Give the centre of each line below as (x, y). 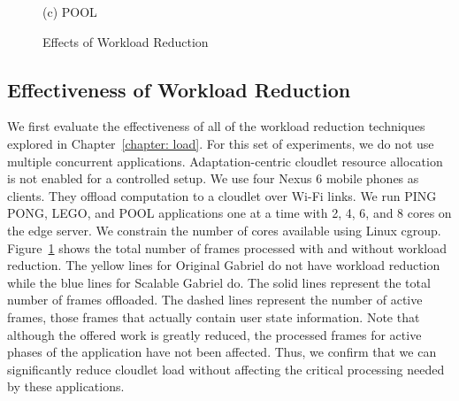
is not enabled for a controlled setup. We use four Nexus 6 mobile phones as (213, 178)
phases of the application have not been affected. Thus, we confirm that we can (222, 352)
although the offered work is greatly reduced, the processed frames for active (214, 334)
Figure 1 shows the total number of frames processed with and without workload (227, 247)
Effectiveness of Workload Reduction (179, 89)
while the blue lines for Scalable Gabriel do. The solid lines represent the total (219, 282)
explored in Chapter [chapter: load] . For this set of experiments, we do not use (221, 143)
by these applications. (66, 386)
